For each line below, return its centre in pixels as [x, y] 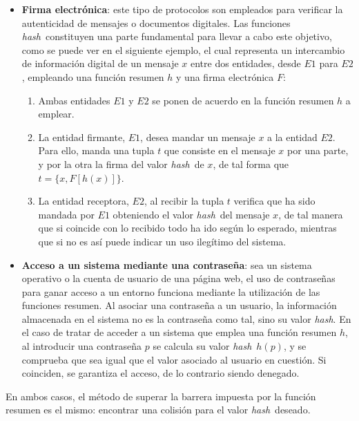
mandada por [66, 214]
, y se [295, 346]
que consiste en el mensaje [220, 150]
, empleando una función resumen [93, 76]
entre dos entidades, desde [246, 63]
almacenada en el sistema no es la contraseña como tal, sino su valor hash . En [186, 318]
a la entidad [292, 137]
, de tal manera [311, 214]
